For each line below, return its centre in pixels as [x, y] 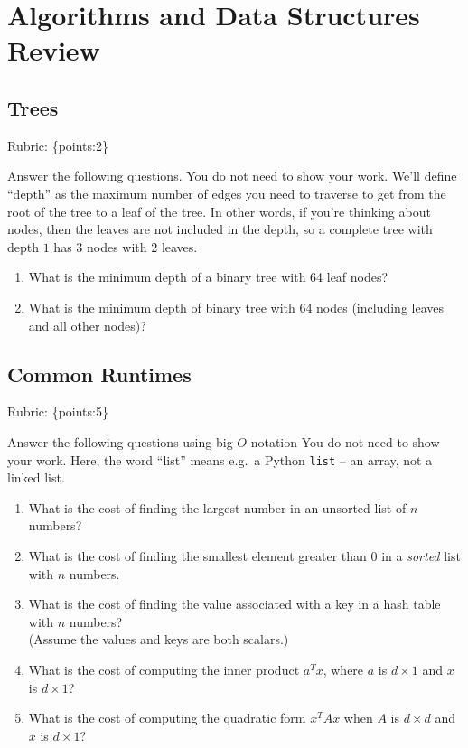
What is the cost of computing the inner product [164, 669]
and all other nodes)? [87, 325]
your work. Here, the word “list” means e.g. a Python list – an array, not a [220, 459]
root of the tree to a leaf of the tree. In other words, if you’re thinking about [219, 211]
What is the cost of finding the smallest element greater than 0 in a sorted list [244, 555]
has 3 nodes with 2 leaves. [126, 246]
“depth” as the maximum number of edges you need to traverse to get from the [227, 193]
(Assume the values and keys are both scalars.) [159, 639]
